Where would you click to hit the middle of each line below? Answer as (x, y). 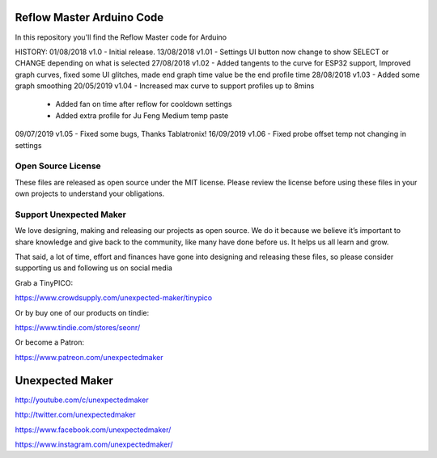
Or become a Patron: (50, 342)
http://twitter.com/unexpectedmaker (75, 415)
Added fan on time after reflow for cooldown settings (144, 104)
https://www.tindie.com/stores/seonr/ (78, 328)
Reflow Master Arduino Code (89, 17)
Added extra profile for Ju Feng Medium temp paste (142, 115)
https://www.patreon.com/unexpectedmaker (89, 357)
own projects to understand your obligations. (90, 193)
